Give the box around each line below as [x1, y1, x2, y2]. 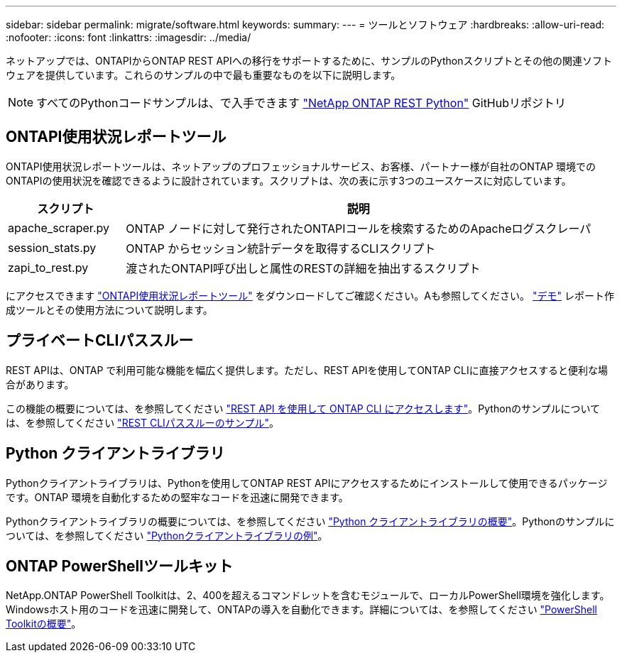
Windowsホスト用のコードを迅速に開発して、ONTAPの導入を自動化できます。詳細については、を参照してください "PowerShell [6, 603, 597, 616]
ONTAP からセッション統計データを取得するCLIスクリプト [126, 241, 436, 256]
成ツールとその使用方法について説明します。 [6, 303, 213, 316]
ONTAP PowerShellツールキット [6, 556, 233, 575]
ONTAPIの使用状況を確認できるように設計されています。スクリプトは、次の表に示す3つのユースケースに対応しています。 [6, 174, 572, 187]
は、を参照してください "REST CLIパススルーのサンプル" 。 [6, 416, 279, 429]
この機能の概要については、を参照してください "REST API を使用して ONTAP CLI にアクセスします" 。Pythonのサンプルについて [6, 402, 601, 415]
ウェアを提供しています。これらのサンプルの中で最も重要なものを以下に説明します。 [6, 69, 401, 81]
